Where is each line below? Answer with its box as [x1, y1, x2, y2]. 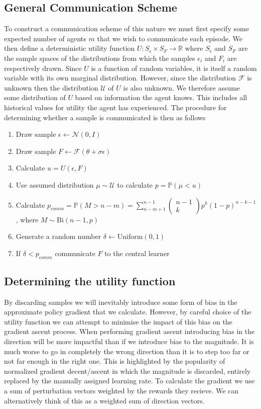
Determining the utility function [4, 273, 176, 288]
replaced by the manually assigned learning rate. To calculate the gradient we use [4, 375, 255, 386]
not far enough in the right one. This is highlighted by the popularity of [4, 356, 225, 366]
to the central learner [104, 248, 170, 258]
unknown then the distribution [4, 82, 98, 93]
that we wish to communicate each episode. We [97, 33, 242, 43]
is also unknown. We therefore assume [123, 82, 240, 93]
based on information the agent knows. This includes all [75, 92, 247, 103]
